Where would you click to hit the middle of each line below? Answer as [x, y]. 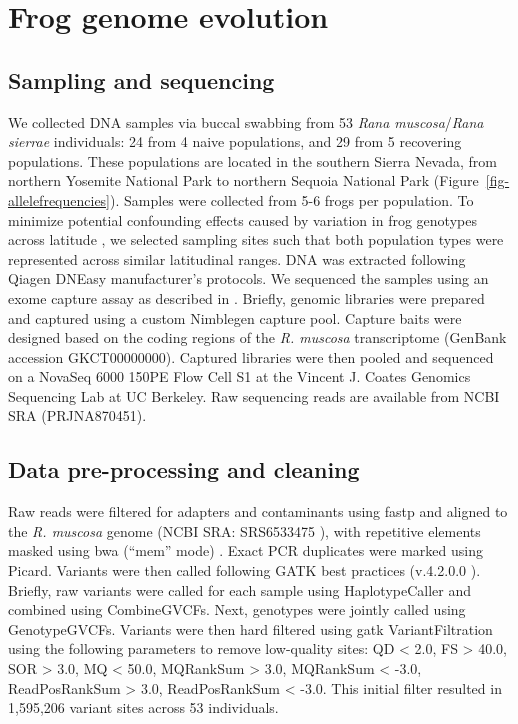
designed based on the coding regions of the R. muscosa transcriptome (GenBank [257, 337]
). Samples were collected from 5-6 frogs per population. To [292, 199]
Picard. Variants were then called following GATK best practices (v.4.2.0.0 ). [244, 570]
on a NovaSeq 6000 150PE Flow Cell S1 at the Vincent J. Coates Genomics [239, 376]
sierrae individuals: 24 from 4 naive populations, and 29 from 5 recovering [235, 141]
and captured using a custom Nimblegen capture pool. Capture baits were [235, 317]
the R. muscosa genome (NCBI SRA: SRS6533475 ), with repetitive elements [244, 530]
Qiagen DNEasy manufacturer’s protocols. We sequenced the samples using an [248, 278]
